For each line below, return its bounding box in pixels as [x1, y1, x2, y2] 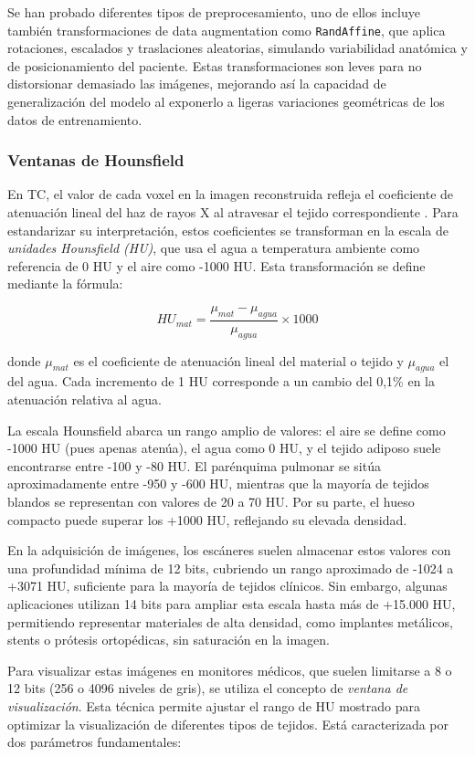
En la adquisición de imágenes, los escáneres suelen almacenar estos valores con [7, 541, 451, 560]
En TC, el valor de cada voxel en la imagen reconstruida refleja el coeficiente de [7, 184, 454, 204]
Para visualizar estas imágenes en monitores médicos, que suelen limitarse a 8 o [7, 660, 452, 679]
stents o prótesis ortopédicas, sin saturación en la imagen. [7, 630, 330, 649]
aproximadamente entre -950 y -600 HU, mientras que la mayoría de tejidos [7, 474, 429, 493]
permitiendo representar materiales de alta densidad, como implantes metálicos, [7, 612, 453, 631]
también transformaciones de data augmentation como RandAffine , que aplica [7, 20, 446, 39]
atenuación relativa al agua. [7, 390, 162, 409]
